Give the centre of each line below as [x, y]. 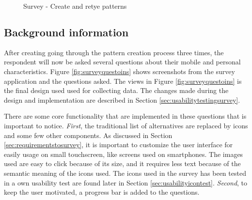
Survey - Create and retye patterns [75, 6]
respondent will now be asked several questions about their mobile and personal [122, 62]
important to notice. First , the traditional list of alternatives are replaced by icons [126, 125]
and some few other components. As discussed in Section [88, 135]
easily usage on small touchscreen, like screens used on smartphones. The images [124, 154]
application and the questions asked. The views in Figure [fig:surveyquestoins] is [123, 81]
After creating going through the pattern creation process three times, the [114, 52]
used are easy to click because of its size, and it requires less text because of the [122, 163]
